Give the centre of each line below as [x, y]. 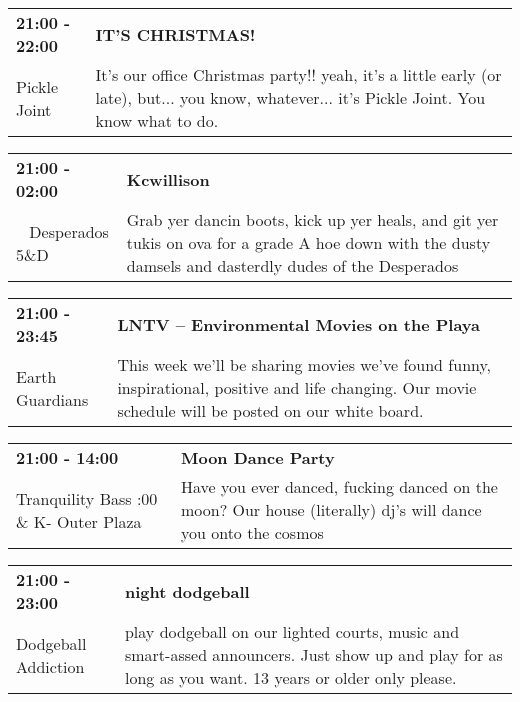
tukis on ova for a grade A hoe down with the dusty [308, 242]
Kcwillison [168, 179]
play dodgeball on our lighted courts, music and [292, 631]
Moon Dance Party [257, 457]
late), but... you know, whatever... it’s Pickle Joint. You [290, 97]
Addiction [50, 666]
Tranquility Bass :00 [87, 498]
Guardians [52, 399]
